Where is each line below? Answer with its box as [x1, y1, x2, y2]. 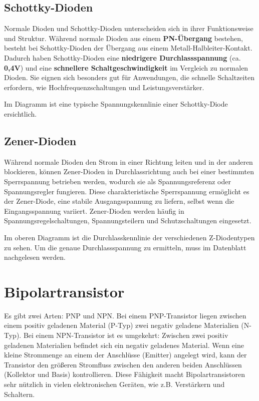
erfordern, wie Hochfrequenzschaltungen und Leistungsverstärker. [4, 82, 204, 92]
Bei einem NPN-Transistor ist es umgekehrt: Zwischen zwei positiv [23, 330, 228, 340]
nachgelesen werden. [4, 252, 66, 262]
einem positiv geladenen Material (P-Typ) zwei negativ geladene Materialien [4, 320, 239, 330]
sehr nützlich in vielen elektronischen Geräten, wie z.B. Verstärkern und [4, 378, 225, 389]
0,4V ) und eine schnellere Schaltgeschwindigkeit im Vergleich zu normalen [4, 62, 248, 73]
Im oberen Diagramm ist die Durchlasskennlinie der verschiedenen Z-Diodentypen [4, 232, 255, 242]
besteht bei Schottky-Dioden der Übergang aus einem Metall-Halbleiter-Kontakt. [4, 43, 252, 53]
